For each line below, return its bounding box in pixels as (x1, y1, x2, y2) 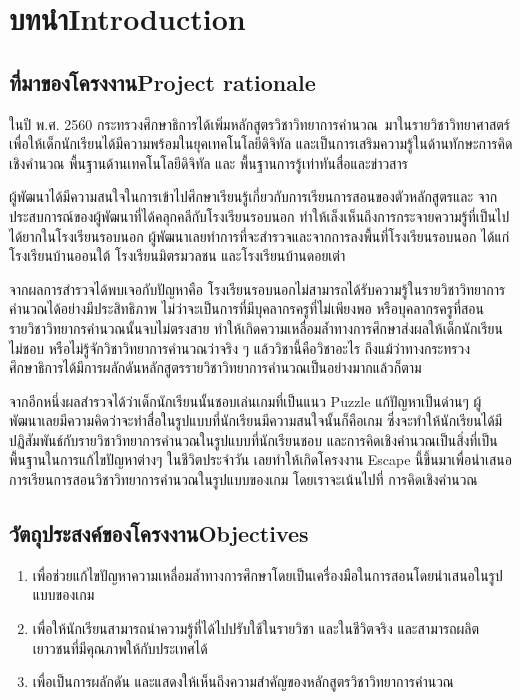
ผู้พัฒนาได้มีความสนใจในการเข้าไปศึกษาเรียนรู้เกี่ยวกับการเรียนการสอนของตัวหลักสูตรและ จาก (9, 186, 498, 207)
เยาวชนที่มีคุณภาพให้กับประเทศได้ (32, 637, 208, 658)
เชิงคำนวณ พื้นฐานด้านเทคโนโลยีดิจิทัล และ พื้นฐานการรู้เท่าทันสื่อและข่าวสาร (9, 152, 408, 173)
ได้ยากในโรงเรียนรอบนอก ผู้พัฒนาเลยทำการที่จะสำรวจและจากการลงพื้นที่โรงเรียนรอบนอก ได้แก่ (9, 225, 510, 246)
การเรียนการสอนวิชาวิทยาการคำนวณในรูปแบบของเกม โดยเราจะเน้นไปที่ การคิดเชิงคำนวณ (9, 469, 478, 490)
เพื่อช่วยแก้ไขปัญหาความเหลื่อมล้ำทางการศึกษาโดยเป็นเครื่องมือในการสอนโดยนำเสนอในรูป (32, 564, 503, 585)
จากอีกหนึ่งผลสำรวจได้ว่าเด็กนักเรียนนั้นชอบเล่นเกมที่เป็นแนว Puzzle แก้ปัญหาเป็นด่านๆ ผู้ (9, 390, 482, 411)
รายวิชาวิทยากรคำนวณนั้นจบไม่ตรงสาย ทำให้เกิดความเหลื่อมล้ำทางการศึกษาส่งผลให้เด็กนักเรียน (9, 317, 503, 338)
